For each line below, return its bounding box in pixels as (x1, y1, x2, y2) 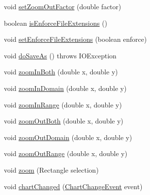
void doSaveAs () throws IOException (4, 50, 117, 60)
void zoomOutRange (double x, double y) (4, 148, 128, 159)
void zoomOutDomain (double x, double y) (4, 132, 132, 142)
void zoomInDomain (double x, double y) (4, 83, 127, 93)
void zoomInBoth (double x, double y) (4, 67, 118, 77)
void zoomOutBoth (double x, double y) (4, 116, 124, 126)
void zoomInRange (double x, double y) (4, 99, 122, 109)
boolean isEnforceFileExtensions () (4, 18, 107, 28)
